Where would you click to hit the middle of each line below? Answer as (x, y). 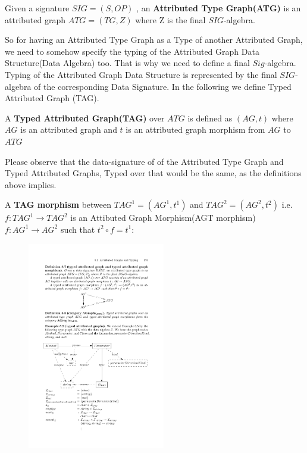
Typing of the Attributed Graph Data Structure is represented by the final (141, 74)
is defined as (210, 118)
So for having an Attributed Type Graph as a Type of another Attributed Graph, (154, 40)
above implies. (31, 184)
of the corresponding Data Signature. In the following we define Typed (163, 86)
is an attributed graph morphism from (195, 129)
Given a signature (37, 8)
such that (78, 229)
